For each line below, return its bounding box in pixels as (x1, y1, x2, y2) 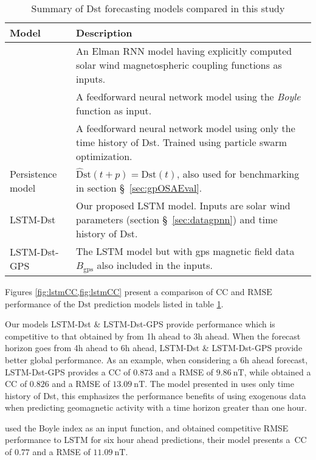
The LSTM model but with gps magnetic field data (76, 244, 295, 258)
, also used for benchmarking (177, 167, 300, 181)
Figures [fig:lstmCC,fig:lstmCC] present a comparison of (5, 285, 213, 298)
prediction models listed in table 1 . (94, 297, 224, 310)
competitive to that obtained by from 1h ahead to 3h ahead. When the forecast (5, 329, 301, 342)
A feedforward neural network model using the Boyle (76, 89, 301, 103)
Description (76, 26, 132, 40)
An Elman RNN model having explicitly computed (76, 44, 292, 58)
